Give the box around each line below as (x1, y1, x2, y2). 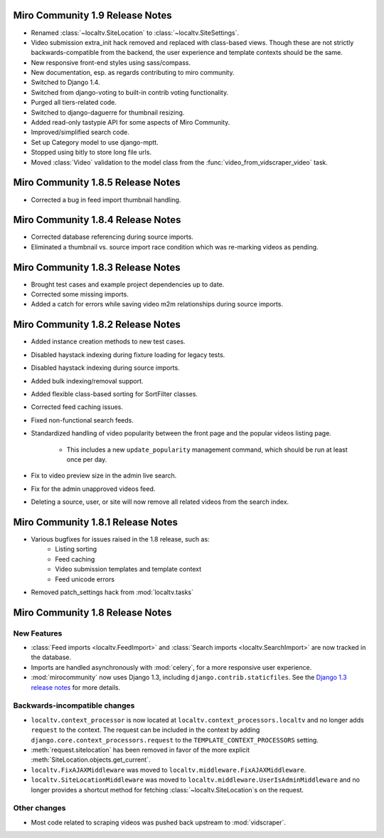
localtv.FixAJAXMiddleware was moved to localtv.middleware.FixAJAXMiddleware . (31, 765, 306, 774)
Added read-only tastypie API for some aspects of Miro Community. (31, 118, 230, 127)
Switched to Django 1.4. (31, 78, 100, 87)
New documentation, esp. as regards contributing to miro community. (31, 68, 235, 77)
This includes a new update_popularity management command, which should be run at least (66, 445, 348, 454)
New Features (13, 628, 63, 638)
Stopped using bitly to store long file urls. (31, 148, 152, 157)
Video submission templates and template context (55, 565, 202, 574)
